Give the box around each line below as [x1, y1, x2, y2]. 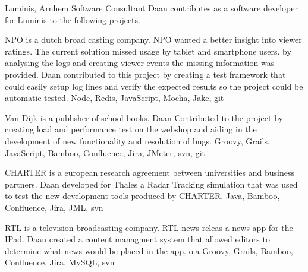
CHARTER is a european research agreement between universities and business [5, 166, 294, 179]
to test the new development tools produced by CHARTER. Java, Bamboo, [5, 189, 280, 202]
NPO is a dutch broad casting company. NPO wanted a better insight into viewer [5, 33, 302, 46]
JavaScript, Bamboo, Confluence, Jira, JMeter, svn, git [5, 146, 205, 159]
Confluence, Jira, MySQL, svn [5, 256, 115, 268]
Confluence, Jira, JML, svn [5, 201, 103, 213]
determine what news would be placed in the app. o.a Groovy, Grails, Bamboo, [5, 244, 293, 257]
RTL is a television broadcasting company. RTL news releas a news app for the [5, 221, 293, 233]
